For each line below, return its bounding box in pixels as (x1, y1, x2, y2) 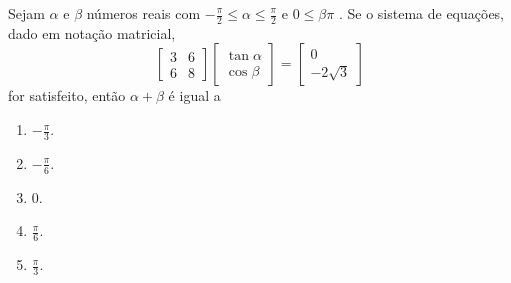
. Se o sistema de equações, (338, 3, 505, 23)
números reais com (86, 3, 201, 23)
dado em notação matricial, (8, 22, 176, 43)
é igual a (168, 85, 221, 106)
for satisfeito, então (8, 85, 126, 106)
